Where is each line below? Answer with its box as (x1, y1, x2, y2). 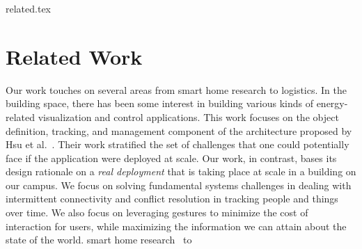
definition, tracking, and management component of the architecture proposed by (6, 123, 352, 138)
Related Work (6, 42, 143, 70)
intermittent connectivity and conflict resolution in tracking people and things (6, 191, 338, 206)
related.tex (6, 1, 51, 15)
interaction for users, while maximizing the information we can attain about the (6, 218, 347, 233)
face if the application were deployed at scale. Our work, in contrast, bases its (6, 150, 337, 165)
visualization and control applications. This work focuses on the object (38, 109, 339, 124)
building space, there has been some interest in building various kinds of (6, 96, 313, 111)
